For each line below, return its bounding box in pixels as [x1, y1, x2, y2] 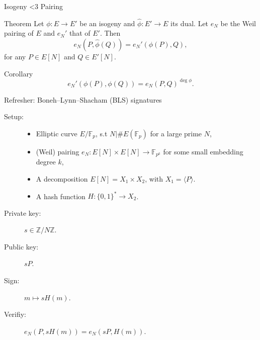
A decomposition [36, 173, 88, 184]
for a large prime [150, 128, 202, 138]
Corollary [4, 68, 33, 78]
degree [36, 156, 56, 167]
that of [69, 28, 91, 38]
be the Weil [220, 18, 256, 28]
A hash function [36, 191, 85, 201]
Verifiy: [4, 309, 27, 319]
